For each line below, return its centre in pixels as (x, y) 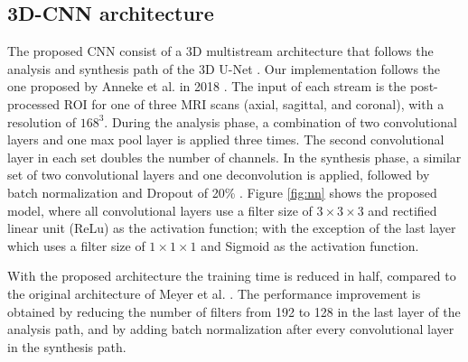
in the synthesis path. (67, 346)
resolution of (42, 121)
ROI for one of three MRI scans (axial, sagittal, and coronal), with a (254, 103)
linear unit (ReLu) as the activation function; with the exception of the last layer (232, 228)
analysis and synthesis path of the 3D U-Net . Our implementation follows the (224, 68)
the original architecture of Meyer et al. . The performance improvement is (214, 293)
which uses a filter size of (76, 245)
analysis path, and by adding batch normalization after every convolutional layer (231, 329)
